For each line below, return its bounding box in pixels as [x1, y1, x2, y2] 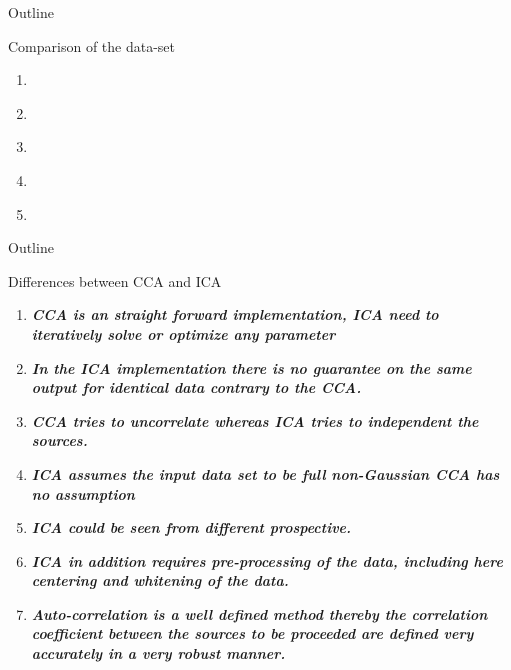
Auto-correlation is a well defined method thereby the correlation [31, 603, 488, 624]
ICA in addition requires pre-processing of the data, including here [31, 550, 503, 571]
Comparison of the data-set [8, 35, 176, 56]
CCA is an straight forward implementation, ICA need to [31, 304, 439, 325]
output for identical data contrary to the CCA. [31, 377, 362, 398]
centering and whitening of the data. [31, 570, 289, 591]
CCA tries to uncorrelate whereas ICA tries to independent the [31, 410, 479, 431]
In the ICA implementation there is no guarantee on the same [31, 357, 472, 378]
